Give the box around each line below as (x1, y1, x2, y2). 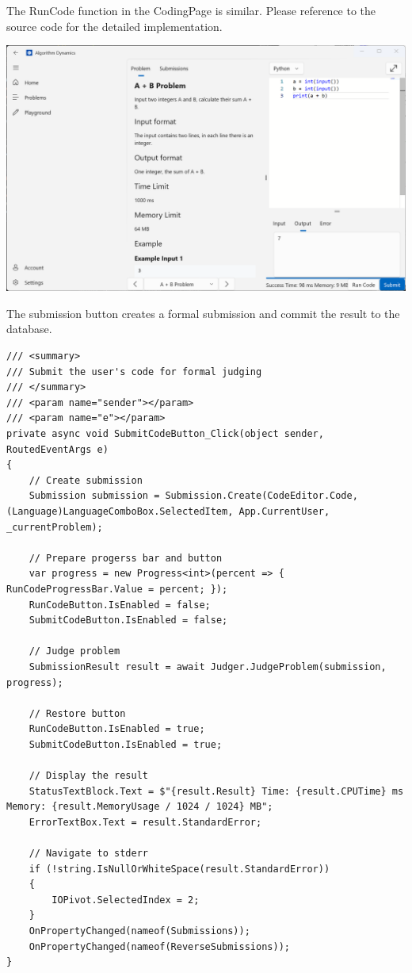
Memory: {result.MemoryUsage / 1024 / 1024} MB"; (6, 801, 273, 813)
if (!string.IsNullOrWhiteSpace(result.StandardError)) (29, 863, 330, 875)
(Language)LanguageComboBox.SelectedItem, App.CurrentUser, (6, 505, 330, 517)
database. (6, 320, 52, 337)
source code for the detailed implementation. (6, 17, 223, 34)
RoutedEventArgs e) (6, 443, 109, 455)
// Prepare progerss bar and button (29, 552, 223, 564)
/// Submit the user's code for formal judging (6, 366, 262, 377)
